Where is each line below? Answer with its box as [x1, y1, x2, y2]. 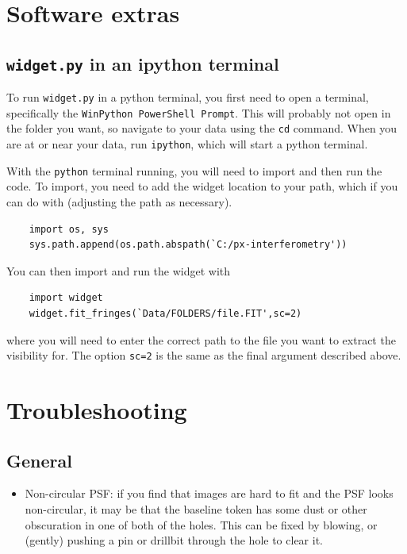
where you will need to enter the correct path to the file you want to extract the [6, 331, 396, 348]
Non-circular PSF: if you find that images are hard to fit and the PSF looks [25, 485, 394, 502]
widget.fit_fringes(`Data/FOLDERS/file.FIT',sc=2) [29, 308, 302, 319]
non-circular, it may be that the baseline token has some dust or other [25, 501, 367, 517]
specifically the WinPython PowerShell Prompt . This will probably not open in [6, 104, 391, 121]
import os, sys [29, 223, 109, 235]
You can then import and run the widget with [6, 262, 231, 279]
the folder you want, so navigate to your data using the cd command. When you [6, 120, 397, 137]
